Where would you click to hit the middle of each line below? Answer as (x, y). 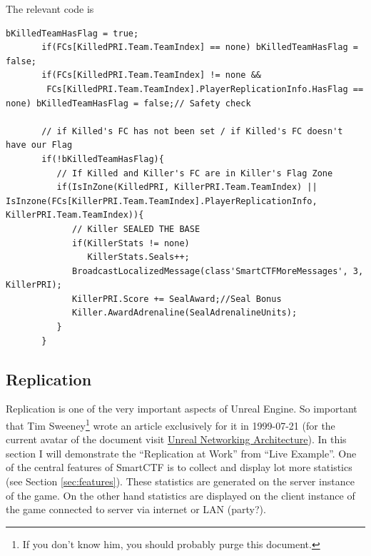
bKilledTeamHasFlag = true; (72, 33)
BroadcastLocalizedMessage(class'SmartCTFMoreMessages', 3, (218, 271)
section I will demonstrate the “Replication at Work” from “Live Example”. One (181, 453)
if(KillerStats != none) (131, 243)
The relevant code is (50, 9)
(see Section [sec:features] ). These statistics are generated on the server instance (180, 481)
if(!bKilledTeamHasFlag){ (103, 159)
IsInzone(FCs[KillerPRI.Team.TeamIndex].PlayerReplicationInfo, (162, 201)
